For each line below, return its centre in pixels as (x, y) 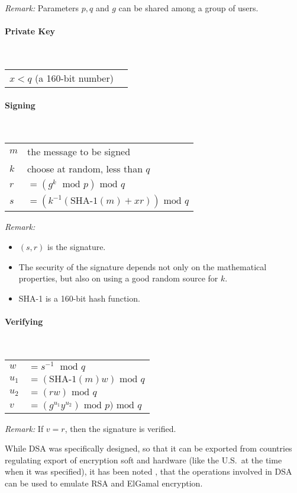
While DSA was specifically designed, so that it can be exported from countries (148, 448)
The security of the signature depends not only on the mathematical (143, 266)
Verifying (24, 321)
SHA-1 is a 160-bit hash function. (79, 298)
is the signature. (77, 246)
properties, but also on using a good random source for (118, 278)
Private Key (30, 31)
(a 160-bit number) (74, 78)
